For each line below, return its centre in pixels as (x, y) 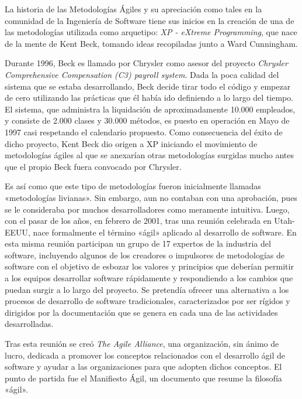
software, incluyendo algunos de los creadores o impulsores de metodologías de (145, 255)
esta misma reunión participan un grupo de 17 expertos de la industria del (138, 243)
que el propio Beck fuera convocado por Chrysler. (93, 166)
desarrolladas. (29, 324)
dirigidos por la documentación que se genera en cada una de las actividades (141, 312)
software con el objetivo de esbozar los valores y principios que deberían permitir (149, 266)
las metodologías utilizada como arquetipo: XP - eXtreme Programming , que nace (151, 32)
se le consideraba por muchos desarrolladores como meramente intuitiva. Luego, (147, 209)
